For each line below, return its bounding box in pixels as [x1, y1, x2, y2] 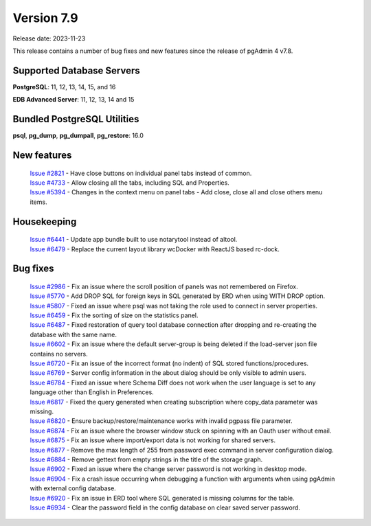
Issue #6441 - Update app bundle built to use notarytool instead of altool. [30, 236, 238, 244]
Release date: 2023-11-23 [12, 34, 86, 43]
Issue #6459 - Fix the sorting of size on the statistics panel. [30, 311, 199, 319]
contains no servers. [30, 350, 89, 358]
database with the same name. [30, 330, 117, 339]
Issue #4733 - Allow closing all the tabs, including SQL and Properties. [30, 179, 229, 187]
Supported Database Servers [12, 65, 140, 76]
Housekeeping [12, 216, 77, 227]
